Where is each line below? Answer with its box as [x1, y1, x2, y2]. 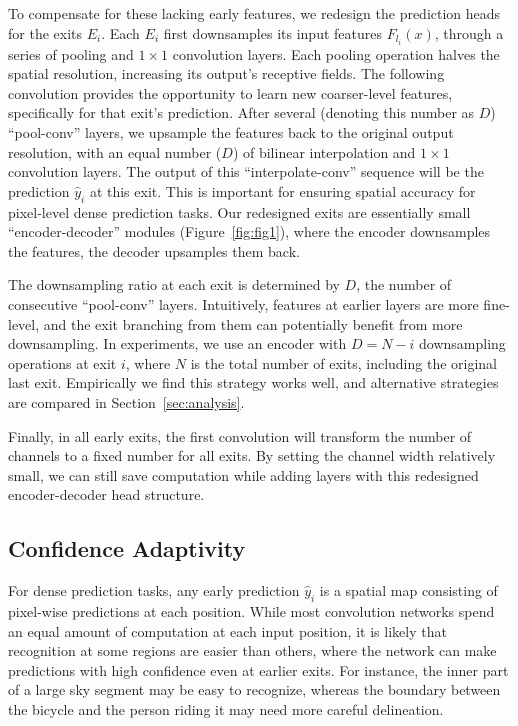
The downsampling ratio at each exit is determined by [8, 274, 340, 295]
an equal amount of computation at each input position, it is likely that [8, 620, 447, 641]
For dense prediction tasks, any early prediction [8, 580, 300, 601]
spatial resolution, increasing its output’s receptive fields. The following [8, 63, 445, 84]
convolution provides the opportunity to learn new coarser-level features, [8, 82, 453, 103]
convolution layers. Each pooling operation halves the [172, 43, 500, 64]
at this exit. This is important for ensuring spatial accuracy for [89, 180, 476, 201]
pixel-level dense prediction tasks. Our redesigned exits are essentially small [8, 201, 471, 222]
